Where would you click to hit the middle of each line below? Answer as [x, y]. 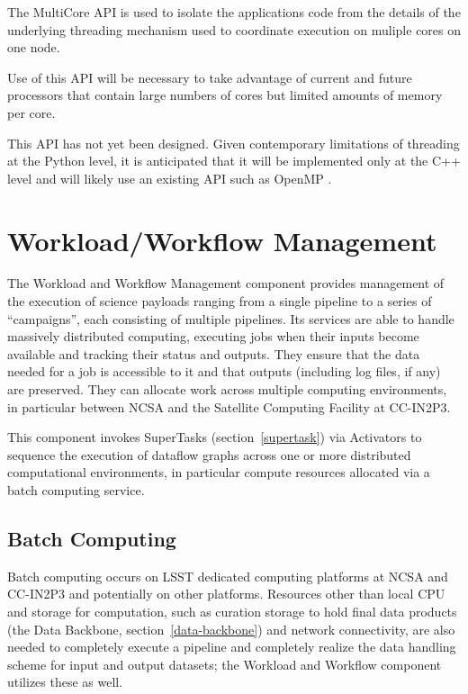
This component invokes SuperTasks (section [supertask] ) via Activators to [215, 437]
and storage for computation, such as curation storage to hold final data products [232, 611]
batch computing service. [76, 490]
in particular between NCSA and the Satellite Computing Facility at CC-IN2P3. [229, 406]
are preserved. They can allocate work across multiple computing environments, [227, 389]
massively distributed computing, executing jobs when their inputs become [213, 336]
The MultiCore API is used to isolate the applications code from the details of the [234, 12]
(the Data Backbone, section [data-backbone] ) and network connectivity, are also [231, 629]
